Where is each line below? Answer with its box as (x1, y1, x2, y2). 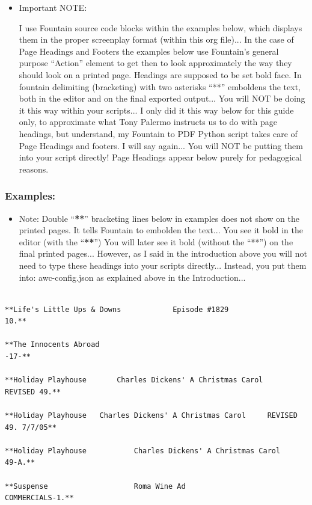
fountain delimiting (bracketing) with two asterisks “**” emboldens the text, (19, 80, 301, 93)
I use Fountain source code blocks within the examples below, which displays (19, 21, 302, 34)
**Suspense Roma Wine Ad (5, 482, 186, 491)
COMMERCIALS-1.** (5, 494, 74, 503)
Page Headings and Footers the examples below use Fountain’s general (19, 44, 279, 57)
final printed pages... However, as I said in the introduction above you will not (19, 247, 307, 260)
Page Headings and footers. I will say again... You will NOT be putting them (19, 139, 304, 151)
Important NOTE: (19, 1, 87, 13)
